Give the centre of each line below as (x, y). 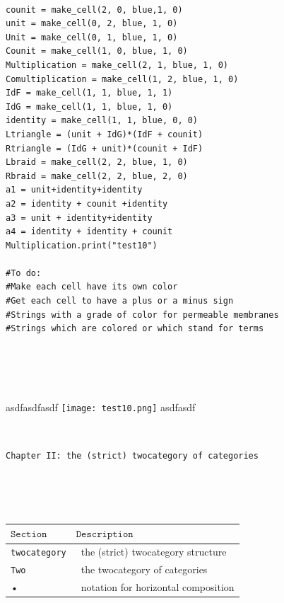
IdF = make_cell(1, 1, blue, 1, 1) (89, 93)
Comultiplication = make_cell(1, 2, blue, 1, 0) (122, 79)
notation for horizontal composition (158, 587)
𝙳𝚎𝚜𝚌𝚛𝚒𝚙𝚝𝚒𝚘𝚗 (105, 535)
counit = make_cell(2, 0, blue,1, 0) (94, 10)
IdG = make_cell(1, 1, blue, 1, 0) (89, 107)
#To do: (24, 273)
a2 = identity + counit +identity (87, 203)
